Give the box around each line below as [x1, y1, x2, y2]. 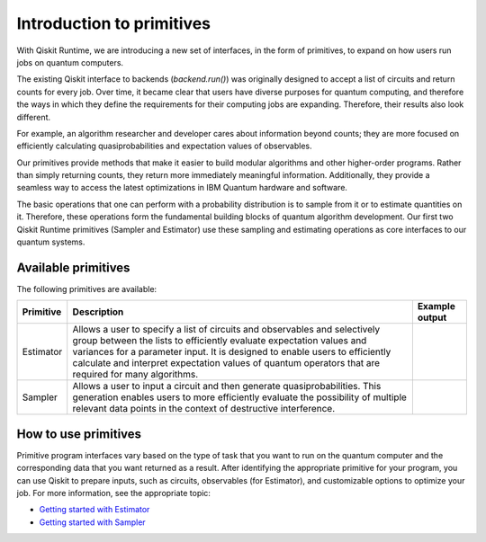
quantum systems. [16, 236, 85, 247]
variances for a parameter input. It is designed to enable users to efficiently [72, 346, 391, 359]
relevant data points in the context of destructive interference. [72, 403, 336, 415]
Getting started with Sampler [39, 517, 146, 528]
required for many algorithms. [72, 369, 199, 381]
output [417, 311, 447, 324]
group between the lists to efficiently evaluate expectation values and [72, 334, 367, 347]
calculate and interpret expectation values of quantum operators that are [72, 357, 381, 369]
